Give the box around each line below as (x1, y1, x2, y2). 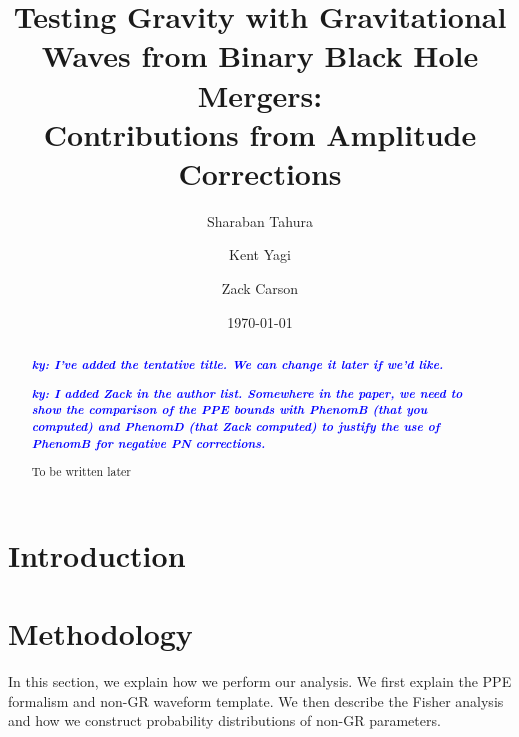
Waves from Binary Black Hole (41, 35, 479, 76)
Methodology (8, 613, 193, 654)
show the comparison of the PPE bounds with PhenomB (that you (31, 400, 428, 419)
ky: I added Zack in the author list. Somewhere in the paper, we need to (31, 383, 463, 402)
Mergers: (197, 74, 323, 115)
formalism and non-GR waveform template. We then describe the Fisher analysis (8, 690, 504, 711)
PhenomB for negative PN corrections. (31, 433, 266, 452)
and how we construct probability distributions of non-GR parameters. (8, 710, 441, 731)
